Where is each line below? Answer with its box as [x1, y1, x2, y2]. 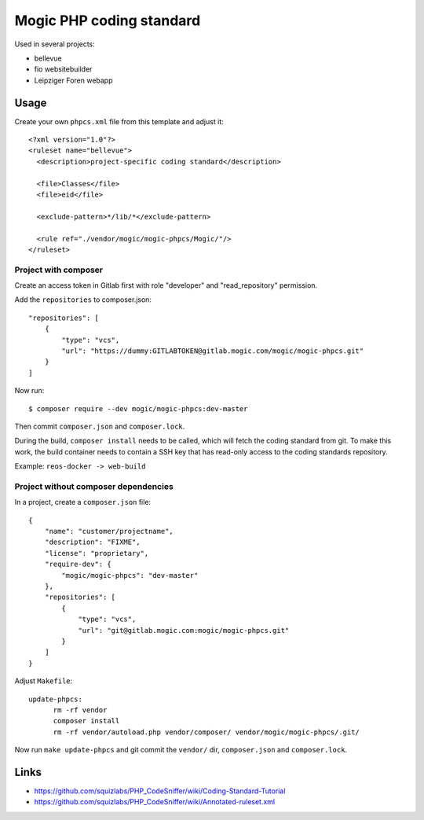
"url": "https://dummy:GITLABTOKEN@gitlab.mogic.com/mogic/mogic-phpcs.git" [61, 347, 364, 355]
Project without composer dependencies [14, 480, 174, 491]
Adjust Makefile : [14, 676, 73, 686]
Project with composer [14, 264, 104, 275]
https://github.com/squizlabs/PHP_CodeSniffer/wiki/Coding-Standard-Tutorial [34, 786, 286, 796]
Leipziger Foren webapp [34, 75, 113, 85]
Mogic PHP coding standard [14, 12, 201, 29]
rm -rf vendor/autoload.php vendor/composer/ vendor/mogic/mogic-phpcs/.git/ [53, 727, 360, 737]
